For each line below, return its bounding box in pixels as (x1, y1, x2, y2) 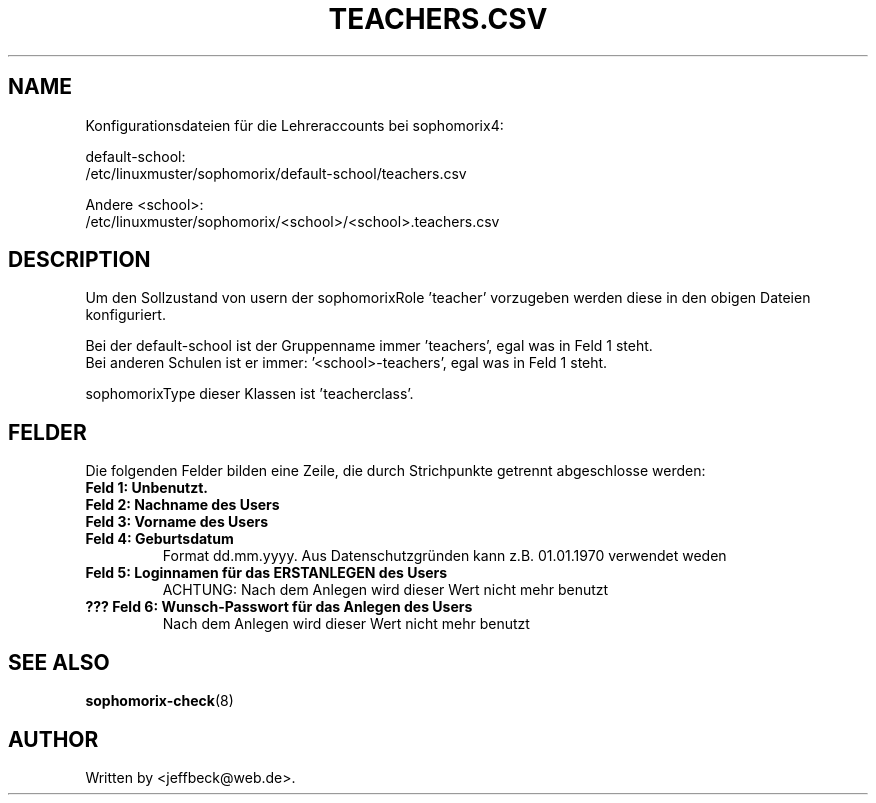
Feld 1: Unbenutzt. (85, 479, 209, 497)
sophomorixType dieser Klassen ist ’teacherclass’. (85, 385, 414, 403)
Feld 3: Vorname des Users (85, 513, 269, 531)
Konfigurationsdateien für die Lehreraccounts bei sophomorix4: (85, 116, 504, 134)
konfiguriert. (85, 306, 166, 324)
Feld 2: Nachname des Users (85, 496, 280, 514)
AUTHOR (8, 726, 99, 752)
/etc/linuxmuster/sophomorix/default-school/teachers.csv (85, 164, 467, 182)
